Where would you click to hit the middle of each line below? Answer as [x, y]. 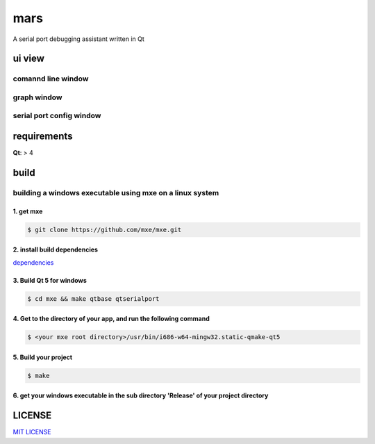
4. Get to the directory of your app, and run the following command [111, 319]
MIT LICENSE [32, 432]
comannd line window [51, 79]
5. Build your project [43, 357]
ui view [29, 59]
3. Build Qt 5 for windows [50, 280]
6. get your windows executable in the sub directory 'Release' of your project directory [141, 395]
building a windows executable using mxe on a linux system [116, 192]
